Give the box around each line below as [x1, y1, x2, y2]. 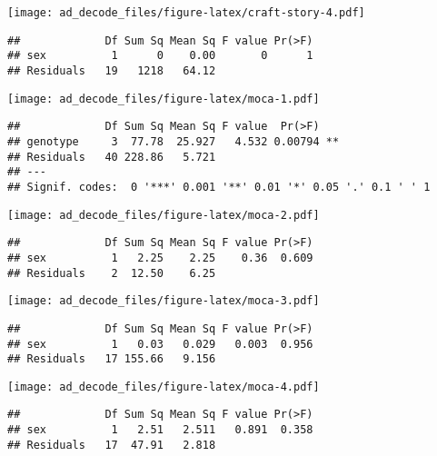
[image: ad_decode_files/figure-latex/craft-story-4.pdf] [7, 6, 365, 19]
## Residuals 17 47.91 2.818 [7, 438, 216, 451]
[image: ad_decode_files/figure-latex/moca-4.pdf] [7, 380, 320, 393]
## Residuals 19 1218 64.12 [7, 64, 216, 77]
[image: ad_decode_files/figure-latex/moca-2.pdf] [7, 208, 320, 222]
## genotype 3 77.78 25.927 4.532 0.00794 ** [7, 134, 340, 148]
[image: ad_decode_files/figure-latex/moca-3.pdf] [7, 294, 320, 308]
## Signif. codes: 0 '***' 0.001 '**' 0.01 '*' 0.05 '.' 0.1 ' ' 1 [7, 180, 431, 193]
